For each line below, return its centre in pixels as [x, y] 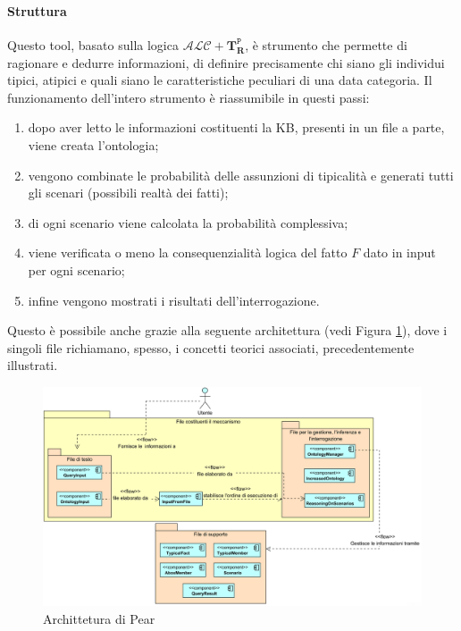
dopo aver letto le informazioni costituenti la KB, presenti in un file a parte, [236, 127]
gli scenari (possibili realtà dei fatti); [128, 193]
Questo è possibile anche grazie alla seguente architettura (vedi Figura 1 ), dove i [227, 330]
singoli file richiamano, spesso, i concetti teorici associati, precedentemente [211, 347]
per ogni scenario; [76, 269]
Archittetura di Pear [99, 618]
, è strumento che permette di [326, 44]
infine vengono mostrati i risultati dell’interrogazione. [174, 300]
